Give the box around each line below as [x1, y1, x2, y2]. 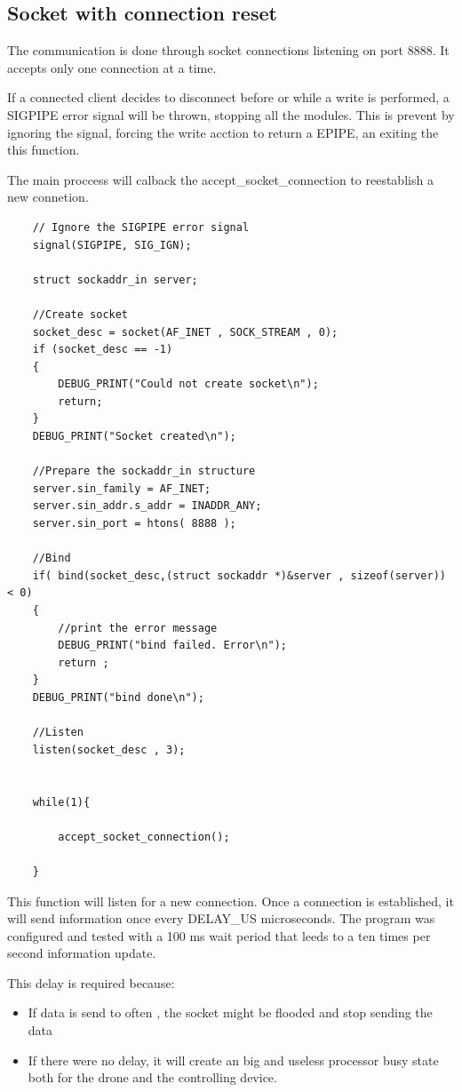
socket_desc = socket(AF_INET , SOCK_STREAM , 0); [32, 325, 339, 339]
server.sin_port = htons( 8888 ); [32, 517, 236, 530]
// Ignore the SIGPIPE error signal [32, 220, 250, 234]
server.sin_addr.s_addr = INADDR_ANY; [32, 499, 262, 513]
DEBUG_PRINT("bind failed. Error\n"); [58, 639, 287, 652]
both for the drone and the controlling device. [28, 1068, 277, 1087]
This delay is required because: [7, 973, 175, 992]
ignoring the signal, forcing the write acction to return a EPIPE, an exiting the [7, 123, 439, 141]
